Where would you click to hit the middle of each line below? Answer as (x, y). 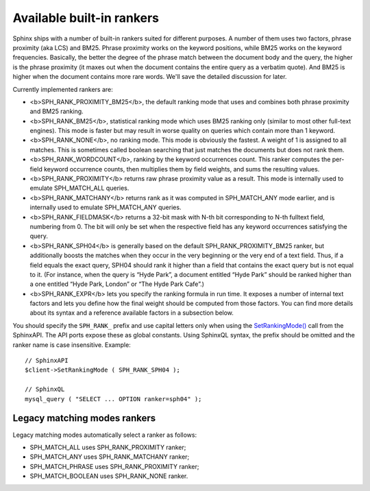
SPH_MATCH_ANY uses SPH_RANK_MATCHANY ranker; (110, 457)
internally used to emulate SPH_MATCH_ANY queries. (106, 207)
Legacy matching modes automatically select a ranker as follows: (105, 435)
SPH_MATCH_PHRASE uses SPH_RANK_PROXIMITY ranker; (114, 466)
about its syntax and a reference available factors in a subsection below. (132, 313)
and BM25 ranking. (57, 111)
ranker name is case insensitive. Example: (72, 345)
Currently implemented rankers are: (63, 89)
